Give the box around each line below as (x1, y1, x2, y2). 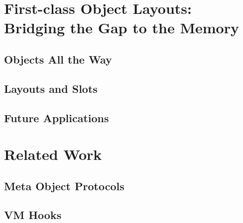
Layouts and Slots (4, 80, 98, 96)
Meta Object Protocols (4, 178, 124, 193)
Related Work (4, 144, 102, 164)
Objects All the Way (4, 51, 112, 67)
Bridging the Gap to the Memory (4, 17, 239, 38)
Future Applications (4, 110, 109, 125)
